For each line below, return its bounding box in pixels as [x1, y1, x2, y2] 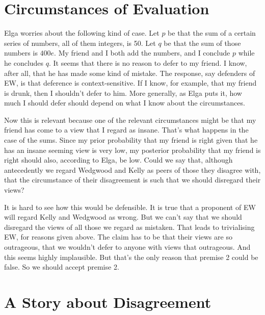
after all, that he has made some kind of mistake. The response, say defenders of [4, 67, 255, 78]
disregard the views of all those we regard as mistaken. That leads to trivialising [4, 221, 255, 232]
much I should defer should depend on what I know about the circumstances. [4, 97, 245, 108]
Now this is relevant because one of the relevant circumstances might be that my [4, 114, 256, 125]
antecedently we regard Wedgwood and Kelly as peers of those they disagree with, [4, 164, 261, 175]
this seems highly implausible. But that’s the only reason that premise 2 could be [4, 251, 258, 262]
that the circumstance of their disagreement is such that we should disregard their [4, 174, 261, 185]
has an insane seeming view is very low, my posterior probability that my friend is [4, 144, 261, 155]
